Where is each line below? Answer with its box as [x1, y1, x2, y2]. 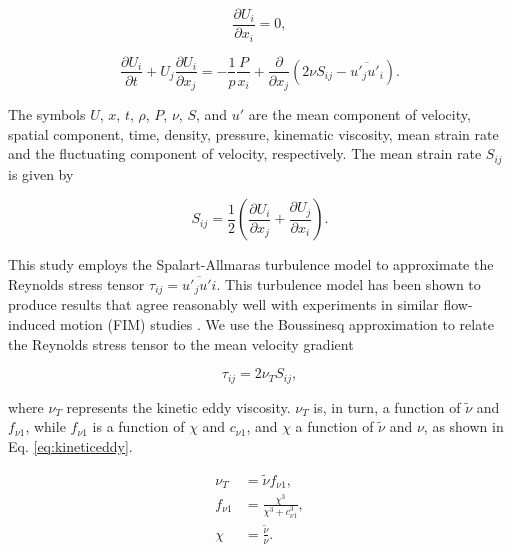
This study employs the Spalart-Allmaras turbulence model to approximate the [8, 254, 494, 275]
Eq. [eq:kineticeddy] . [8, 435, 133, 456]
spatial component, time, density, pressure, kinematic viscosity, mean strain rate [8, 123, 499, 144]
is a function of [92, 416, 185, 437]
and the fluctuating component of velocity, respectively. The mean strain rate [8, 143, 482, 164]
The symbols [8, 104, 86, 125]
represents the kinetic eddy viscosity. [66, 396, 291, 417]
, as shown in [423, 416, 504, 437]
